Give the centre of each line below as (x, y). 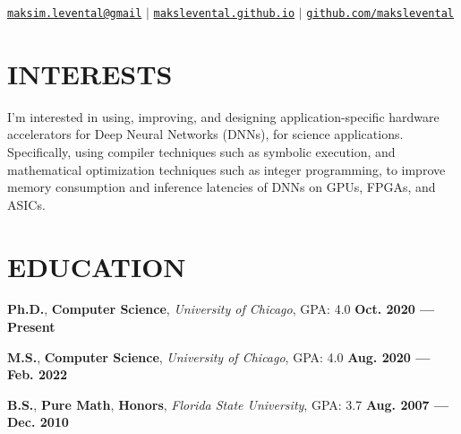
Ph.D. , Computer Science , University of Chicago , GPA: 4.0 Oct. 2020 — (221, 309)
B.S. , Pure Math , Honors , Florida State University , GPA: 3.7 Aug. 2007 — (228, 404)
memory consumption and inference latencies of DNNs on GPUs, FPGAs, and (222, 187)
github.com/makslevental (380, 13)
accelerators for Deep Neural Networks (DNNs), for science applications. (205, 134)
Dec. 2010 (38, 422)
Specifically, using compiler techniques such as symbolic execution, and (201, 151)
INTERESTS (90, 73)
